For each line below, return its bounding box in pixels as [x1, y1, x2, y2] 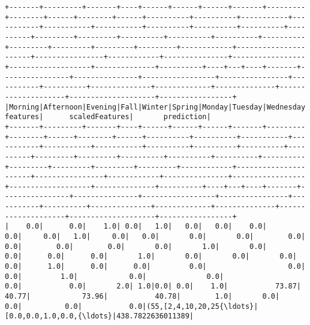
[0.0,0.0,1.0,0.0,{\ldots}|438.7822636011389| [5, 312, 194, 321]
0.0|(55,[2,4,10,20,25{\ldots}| [129, 302, 258, 311]
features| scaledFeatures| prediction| [5, 113, 211, 122]
